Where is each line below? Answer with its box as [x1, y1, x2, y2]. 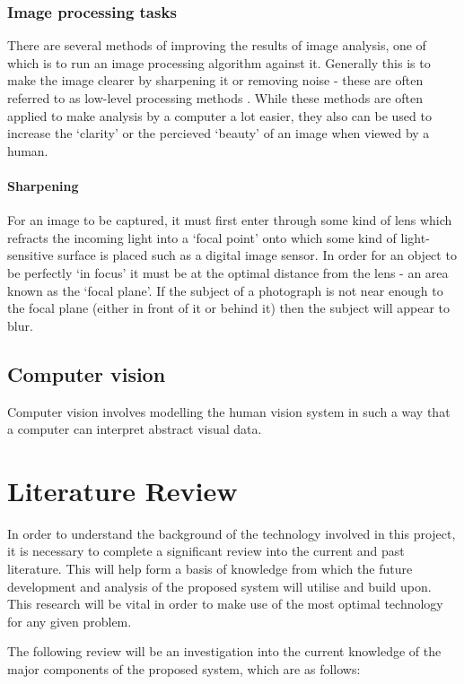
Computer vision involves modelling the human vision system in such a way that [7, 402, 451, 420]
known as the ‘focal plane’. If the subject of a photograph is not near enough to [7, 281, 443, 299]
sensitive [7, 246, 54, 264]
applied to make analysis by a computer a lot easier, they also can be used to [7, 106, 432, 125]
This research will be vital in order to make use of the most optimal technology [7, 594, 443, 613]
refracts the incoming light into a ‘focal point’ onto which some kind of [7, 228, 397, 247]
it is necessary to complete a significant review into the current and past [7, 541, 405, 560]
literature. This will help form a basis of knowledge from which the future [7, 559, 413, 578]
